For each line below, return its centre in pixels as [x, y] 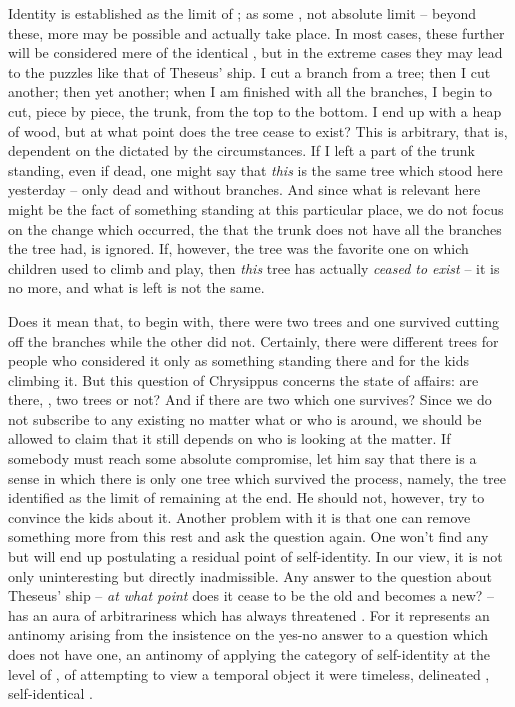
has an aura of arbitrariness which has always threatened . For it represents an [249, 614]
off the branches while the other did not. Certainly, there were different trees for [253, 340]
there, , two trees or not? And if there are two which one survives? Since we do [250, 399]
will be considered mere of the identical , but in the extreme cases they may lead [255, 52]
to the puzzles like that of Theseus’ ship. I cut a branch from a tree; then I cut [249, 71]
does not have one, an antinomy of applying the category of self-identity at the [249, 654]
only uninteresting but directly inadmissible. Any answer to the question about [250, 575]
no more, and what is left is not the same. [136, 287]
